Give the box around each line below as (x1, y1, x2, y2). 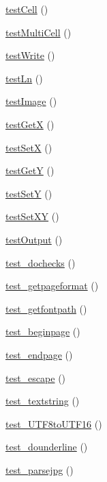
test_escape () (5, 370, 66, 385)
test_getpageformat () (5, 278, 99, 293)
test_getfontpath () (5, 301, 87, 315)
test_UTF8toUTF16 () (5, 416, 102, 431)
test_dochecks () (5, 255, 76, 269)
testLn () (5, 71, 43, 85)
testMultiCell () (5, 25, 72, 39)
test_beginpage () (5, 324, 80, 339)
